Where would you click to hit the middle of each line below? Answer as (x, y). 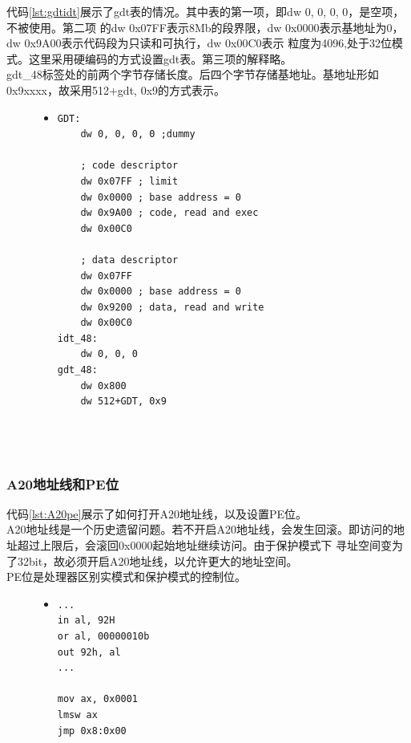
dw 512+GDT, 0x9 (123, 402)
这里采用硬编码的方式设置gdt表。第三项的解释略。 (160, 58)
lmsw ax (77, 715)
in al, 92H (86, 621)
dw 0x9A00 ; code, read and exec (169, 213)
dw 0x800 (103, 386)
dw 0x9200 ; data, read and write (172, 307)
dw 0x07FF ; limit (129, 181)
